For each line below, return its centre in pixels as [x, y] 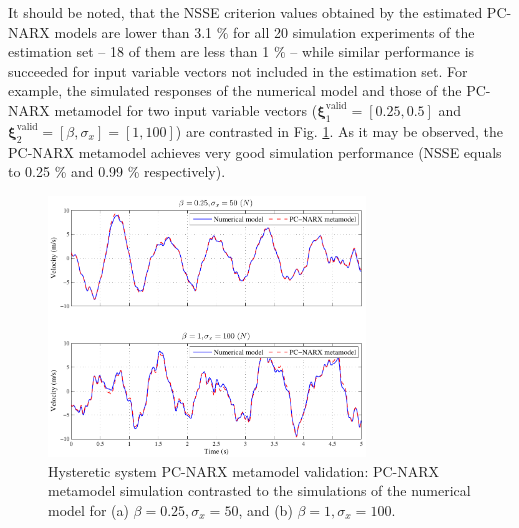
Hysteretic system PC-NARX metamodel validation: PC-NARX [244, 470]
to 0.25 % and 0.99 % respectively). [117, 171]
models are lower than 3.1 [133, 31]
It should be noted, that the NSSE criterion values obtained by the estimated [245, 12]
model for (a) [88, 510]
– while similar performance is [382, 51]
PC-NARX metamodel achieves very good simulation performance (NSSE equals [255, 151]
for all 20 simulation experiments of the [354, 31]
